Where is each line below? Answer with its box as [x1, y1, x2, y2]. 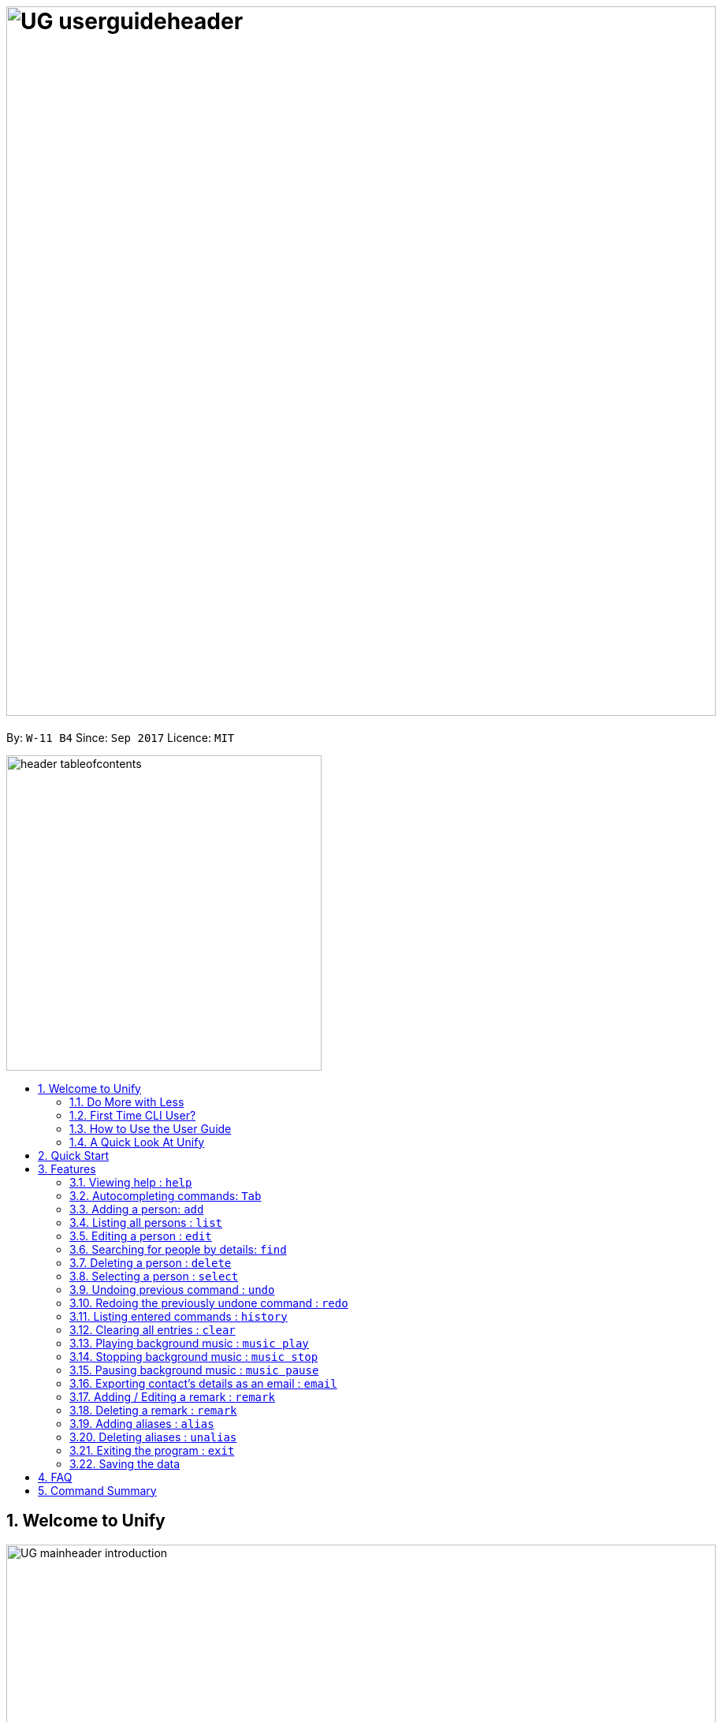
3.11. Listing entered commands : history [69, 1309, 288, 1323]
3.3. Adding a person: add [69, 1202, 204, 1216]
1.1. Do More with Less [69, 1094, 184, 1109]
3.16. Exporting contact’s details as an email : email [69, 1376, 337, 1390]
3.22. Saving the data [69, 1456, 180, 1470]
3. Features [38, 1161, 96, 1176]
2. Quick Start [38, 1148, 110, 1162]
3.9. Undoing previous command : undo [69, 1282, 275, 1296]
